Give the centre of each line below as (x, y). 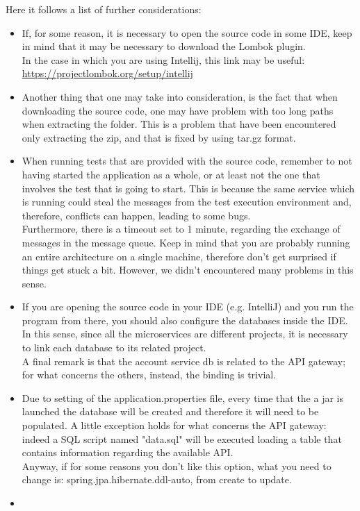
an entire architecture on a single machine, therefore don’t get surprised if (179, 256)
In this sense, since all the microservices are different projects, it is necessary (185, 334)
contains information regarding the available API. (128, 452)
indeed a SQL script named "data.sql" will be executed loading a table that (182, 438)
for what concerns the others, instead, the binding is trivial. (149, 375)
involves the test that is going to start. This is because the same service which (188, 188)
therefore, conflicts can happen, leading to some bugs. (136, 215)
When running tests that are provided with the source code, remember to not (187, 161)
